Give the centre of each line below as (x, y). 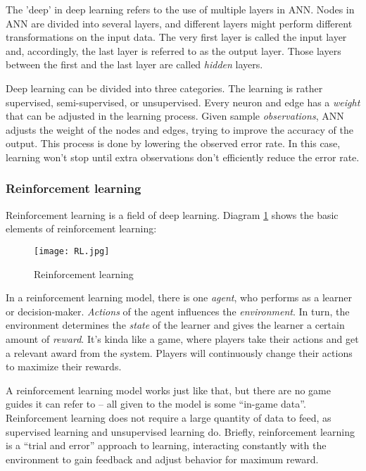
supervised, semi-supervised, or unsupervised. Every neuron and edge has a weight (183, 102)
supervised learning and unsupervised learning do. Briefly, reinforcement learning (180, 431)
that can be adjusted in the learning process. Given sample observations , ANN (175, 116)
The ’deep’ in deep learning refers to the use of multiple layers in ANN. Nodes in (180, 9)
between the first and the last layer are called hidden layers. (134, 64)
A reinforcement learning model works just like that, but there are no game (168, 390)
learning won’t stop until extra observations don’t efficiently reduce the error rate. (183, 157)
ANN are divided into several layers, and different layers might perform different (179, 23)
